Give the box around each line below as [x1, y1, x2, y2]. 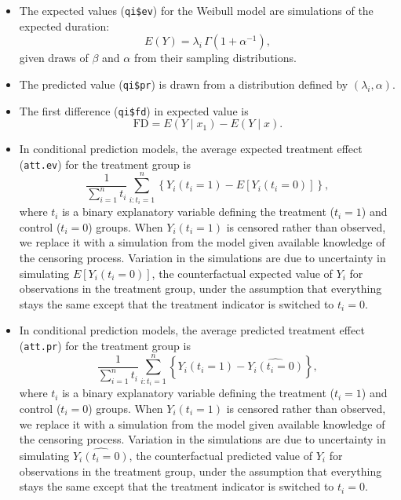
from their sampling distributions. [133, 49, 297, 66]
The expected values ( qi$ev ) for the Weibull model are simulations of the [19, 2, 374, 18]
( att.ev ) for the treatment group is [19, 155, 191, 172]
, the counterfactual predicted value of [129, 447, 313, 463]
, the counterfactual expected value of [151, 265, 333, 281]
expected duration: [19, 17, 110, 34]
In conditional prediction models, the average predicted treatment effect [19, 322, 365, 338]
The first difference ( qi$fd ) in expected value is [19, 102, 249, 119]
